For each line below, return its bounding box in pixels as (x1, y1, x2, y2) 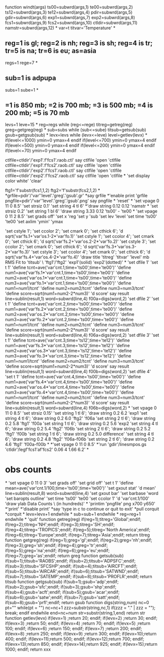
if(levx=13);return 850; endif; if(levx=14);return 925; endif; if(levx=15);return (5, 641, 158, 647)
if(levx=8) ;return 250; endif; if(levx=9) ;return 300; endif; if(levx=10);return (5, 631, 157, 637)
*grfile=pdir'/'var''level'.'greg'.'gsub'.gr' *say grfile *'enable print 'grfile (5, 193, 148, 199)
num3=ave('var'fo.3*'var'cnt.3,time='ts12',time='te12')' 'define (5, 353, 131, 359)
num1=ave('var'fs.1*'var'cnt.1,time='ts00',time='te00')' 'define (5, 270, 130, 276)
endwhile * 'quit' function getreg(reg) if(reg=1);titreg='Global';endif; (5, 516, 141, 522)
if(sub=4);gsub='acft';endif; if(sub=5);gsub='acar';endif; (5, 589, 120, 595)
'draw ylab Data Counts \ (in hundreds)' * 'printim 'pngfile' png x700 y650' (5, 501, 156, 507)
